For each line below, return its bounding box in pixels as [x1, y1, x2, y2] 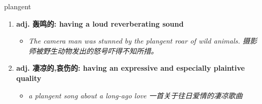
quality [16, 72, 42, 83]
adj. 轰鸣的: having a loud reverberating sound [16, 18, 184, 29]
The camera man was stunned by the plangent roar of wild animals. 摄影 [28, 35, 257, 46]
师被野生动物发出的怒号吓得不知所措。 [28, 45, 158, 56]
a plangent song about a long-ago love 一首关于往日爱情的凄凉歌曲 [28, 90, 242, 100]
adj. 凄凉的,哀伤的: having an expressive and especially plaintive [16, 63, 245, 73]
